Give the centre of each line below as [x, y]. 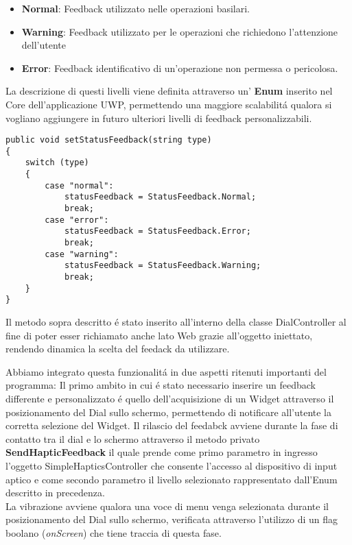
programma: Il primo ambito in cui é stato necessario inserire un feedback [161, 385]
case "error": [77, 220]
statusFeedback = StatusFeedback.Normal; [160, 197]
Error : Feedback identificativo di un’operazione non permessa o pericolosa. [180, 68]
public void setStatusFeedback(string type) [109, 140]
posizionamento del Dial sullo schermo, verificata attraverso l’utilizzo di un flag [172, 519]
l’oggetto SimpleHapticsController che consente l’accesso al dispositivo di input [172, 465]
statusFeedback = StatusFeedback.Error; [157, 231]
